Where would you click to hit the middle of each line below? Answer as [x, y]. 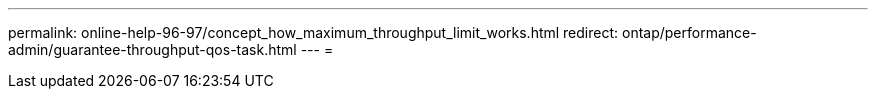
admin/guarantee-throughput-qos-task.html [152, 49]
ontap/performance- [689, 32]
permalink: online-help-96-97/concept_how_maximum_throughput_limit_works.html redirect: [313, 32]
